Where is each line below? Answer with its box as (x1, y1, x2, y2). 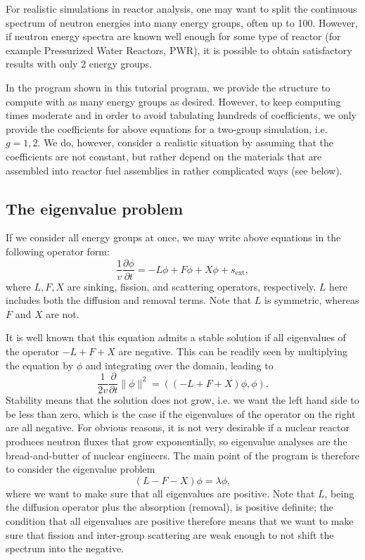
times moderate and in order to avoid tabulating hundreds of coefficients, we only (6, 108, 357, 122)
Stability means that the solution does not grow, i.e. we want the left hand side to (6, 393, 359, 407)
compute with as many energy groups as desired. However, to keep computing (6, 94, 341, 108)
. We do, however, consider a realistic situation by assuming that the (37, 135, 334, 150)
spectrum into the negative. (6, 541, 124, 556)
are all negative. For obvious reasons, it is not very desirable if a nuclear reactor (6, 420, 350, 435)
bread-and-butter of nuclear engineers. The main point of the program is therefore (6, 447, 359, 462)
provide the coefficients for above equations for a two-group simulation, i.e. (6, 121, 328, 136)
